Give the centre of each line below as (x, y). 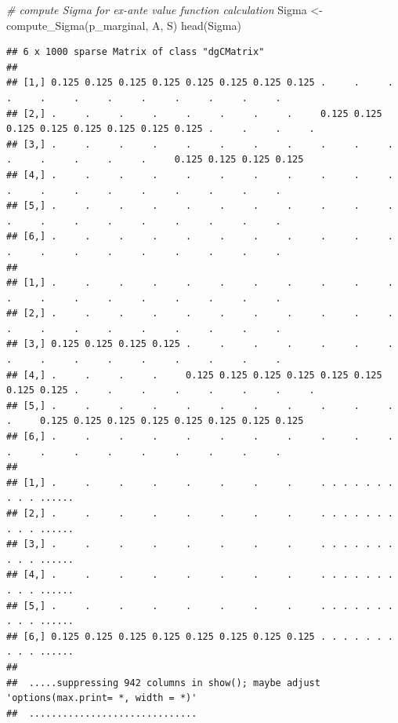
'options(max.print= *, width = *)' (102, 698)
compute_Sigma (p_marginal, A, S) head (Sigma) (124, 25)
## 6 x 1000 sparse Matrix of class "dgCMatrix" (136, 52)
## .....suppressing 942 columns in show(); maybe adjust (163, 683)
